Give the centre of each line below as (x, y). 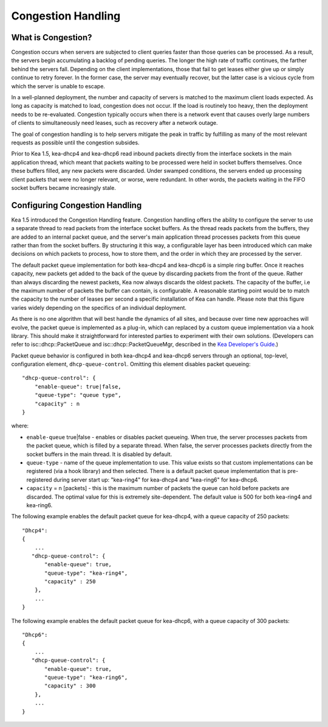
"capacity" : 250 (70, 582)
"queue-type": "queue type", (78, 395)
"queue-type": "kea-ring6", (86, 677)
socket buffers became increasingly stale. (64, 188)
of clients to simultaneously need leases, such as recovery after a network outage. (114, 123)
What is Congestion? (52, 37)
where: (20, 426)
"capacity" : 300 (70, 686)
